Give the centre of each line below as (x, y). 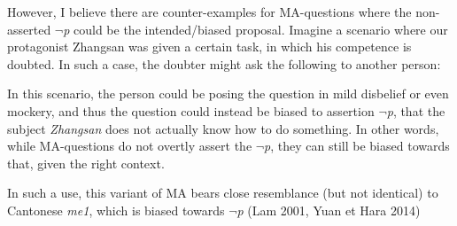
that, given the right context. (86, 163)
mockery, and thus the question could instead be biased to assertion (191, 110)
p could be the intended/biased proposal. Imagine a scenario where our (256, 29)
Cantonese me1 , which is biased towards (116, 210)
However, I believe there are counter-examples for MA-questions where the (209, 12)
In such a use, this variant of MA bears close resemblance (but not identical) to (223, 193)
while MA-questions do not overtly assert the (130, 146)
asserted (29, 29)
